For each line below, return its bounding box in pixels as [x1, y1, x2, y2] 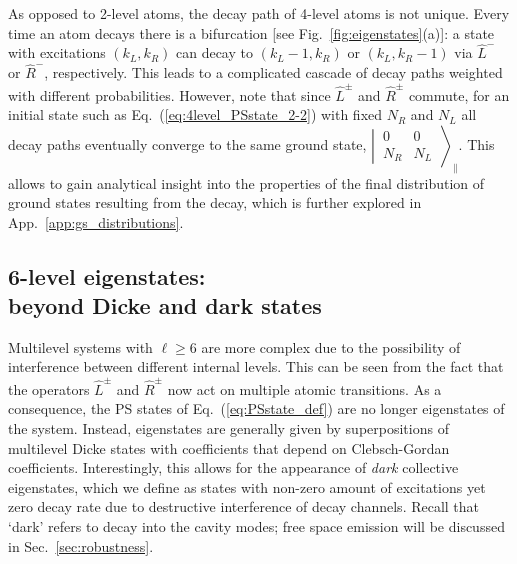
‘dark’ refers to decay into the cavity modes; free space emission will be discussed [8, 515, 505, 536]
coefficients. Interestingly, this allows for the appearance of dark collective [8, 457, 459, 478]
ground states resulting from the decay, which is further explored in [8, 192, 422, 213]
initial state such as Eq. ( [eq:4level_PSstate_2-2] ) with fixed [8, 104, 383, 125]
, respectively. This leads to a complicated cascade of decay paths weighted [44, 62, 503, 83]
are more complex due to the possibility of [201, 336, 461, 357]
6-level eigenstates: [8, 260, 206, 291]
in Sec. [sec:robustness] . [8, 535, 154, 556]
